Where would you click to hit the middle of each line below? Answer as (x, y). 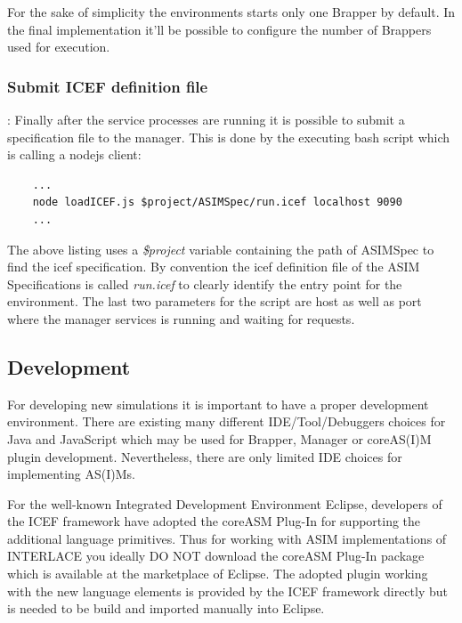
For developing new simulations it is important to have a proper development (218, 404)
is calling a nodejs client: (74, 154)
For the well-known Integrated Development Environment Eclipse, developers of (225, 503)
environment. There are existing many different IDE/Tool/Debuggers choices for (227, 421)
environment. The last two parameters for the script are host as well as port (215, 301)
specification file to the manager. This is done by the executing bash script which (229, 137)
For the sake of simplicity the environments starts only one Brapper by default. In (231, 12)
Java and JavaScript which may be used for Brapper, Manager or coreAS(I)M (219, 438)
